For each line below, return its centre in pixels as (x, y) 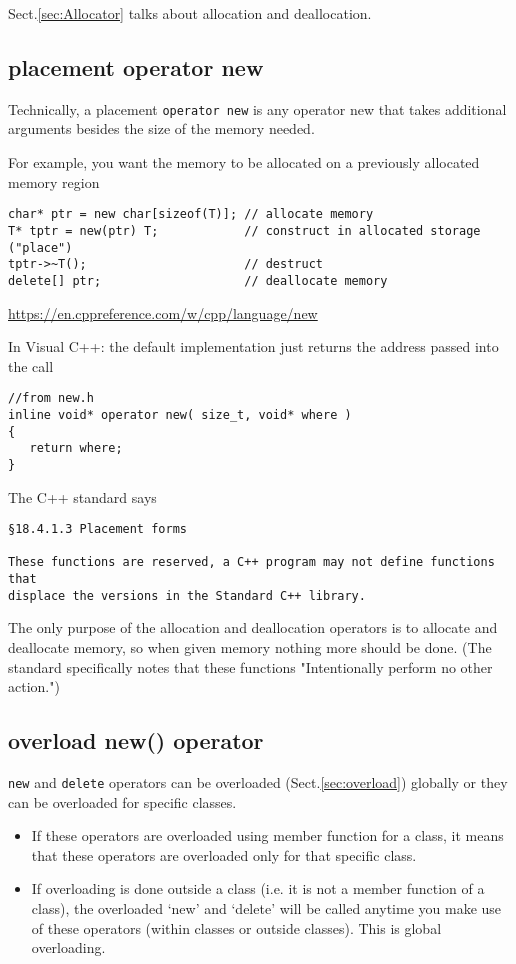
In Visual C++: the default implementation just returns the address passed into (253, 346)
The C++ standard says (82, 496)
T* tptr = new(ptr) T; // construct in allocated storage (244, 230)
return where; (76, 448)
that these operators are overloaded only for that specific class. (224, 854)
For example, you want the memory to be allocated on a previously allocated (244, 162)
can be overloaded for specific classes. (122, 801)
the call (31, 365)
